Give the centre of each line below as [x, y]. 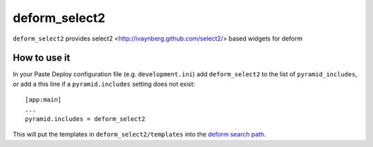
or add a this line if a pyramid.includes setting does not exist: [104, 84]
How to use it [41, 58]
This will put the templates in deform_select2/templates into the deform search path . [139, 135]
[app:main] [44, 100]
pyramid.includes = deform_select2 [85, 119]
